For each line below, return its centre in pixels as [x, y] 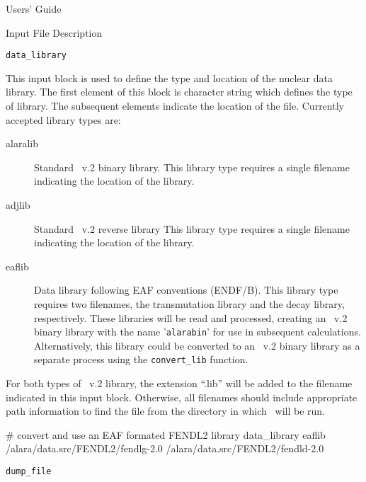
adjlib [18, 205]
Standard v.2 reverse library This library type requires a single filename [192, 228]
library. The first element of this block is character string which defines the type [179, 92]
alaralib [22, 143]
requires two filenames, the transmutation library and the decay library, [189, 303]
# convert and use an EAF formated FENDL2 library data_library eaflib [166, 434]
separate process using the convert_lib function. [141, 359]
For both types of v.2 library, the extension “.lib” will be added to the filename [179, 383]
